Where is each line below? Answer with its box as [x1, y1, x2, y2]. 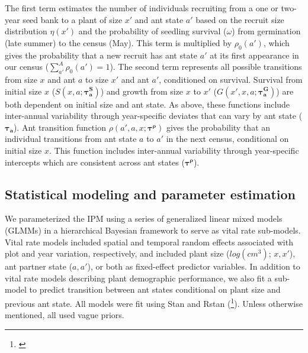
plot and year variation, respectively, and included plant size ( [5, 247, 230, 260]
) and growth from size [100, 85, 184, 97]
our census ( [5, 60, 49, 73]
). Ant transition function [13, 121, 106, 133]
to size [85, 73, 109, 85]
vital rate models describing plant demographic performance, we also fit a [5, 271, 272, 284]
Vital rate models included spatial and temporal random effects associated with [5, 235, 293, 248]
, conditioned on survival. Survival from [159, 73, 303, 85]
